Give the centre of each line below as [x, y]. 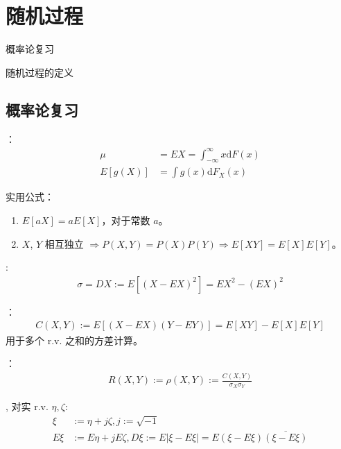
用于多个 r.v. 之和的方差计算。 [74, 340]
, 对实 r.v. [27, 406]
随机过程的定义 [40, 72]
